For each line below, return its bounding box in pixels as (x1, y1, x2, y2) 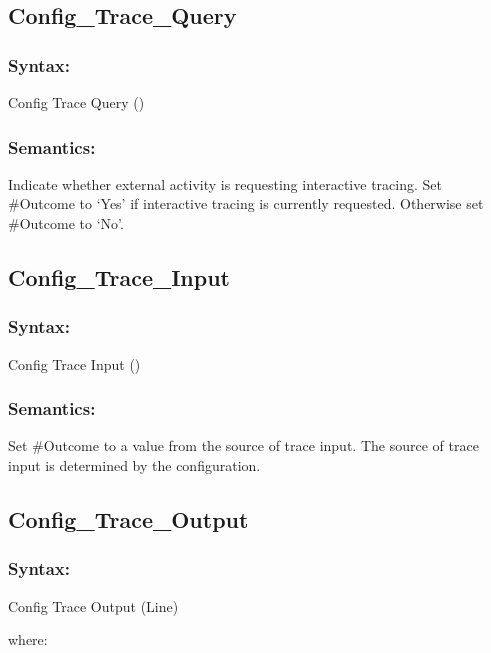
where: (8, 629, 48, 650)
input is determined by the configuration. (8, 455, 261, 475)
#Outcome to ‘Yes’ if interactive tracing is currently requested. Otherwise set (8, 193, 484, 214)
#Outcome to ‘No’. (8, 213, 124, 233)
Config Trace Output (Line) (8, 595, 179, 616)
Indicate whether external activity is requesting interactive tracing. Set (8, 173, 442, 194)
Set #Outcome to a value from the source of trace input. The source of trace (8, 435, 479, 456)
